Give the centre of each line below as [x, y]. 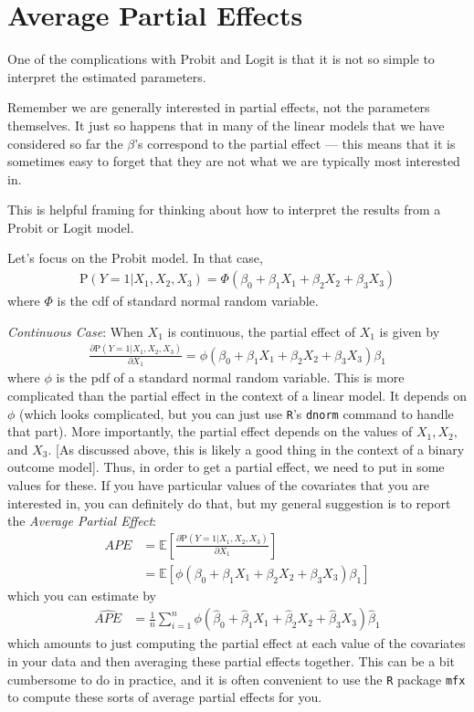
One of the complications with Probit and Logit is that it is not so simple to [221, 59]
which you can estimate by [82, 595]
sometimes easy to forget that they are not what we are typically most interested [234, 161]
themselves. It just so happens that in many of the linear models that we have [226, 125]
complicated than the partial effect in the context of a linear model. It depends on [237, 395]
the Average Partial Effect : [82, 521]
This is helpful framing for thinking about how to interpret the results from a [224, 209]
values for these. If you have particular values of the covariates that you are [219, 484]
